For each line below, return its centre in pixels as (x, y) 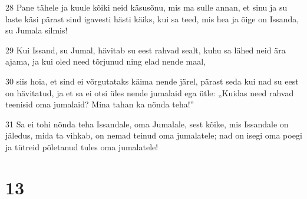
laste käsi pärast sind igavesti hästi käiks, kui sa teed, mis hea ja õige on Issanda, (152, 18)
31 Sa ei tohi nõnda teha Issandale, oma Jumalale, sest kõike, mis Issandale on (147, 124)
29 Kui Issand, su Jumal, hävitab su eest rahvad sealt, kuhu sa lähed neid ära (146, 50)
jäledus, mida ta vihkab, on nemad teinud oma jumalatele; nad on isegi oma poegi (154, 135)
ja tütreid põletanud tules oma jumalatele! (82, 146)
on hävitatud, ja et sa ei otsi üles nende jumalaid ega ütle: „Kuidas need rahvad (150, 92)
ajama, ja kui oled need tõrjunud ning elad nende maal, (105, 61)
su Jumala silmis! (37, 30)
